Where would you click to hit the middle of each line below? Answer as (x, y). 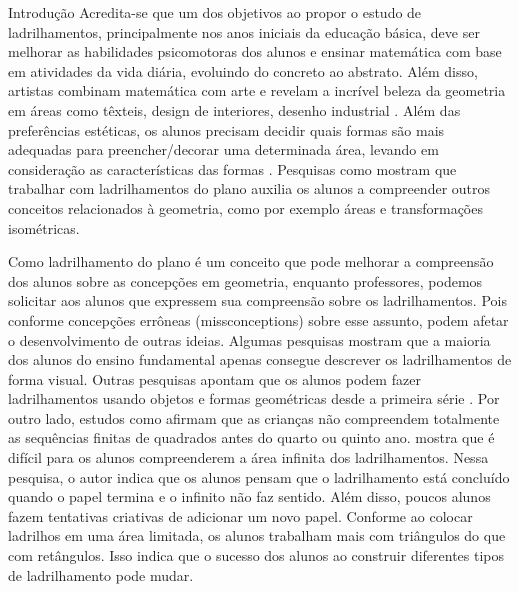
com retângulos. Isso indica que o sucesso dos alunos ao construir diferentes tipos (256, 555)
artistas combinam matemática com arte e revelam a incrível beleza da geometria (257, 90)
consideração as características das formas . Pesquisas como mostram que (232, 168)
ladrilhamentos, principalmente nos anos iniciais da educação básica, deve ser (244, 31)
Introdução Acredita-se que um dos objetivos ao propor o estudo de (215, 12)
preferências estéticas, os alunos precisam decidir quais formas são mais (226, 129)
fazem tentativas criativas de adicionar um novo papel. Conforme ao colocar (240, 515)
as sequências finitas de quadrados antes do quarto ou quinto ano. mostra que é (251, 437)
